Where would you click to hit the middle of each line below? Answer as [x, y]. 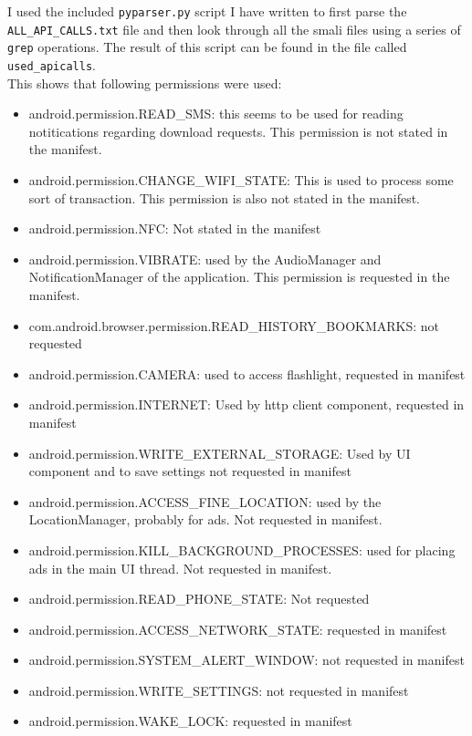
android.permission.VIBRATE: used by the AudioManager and [205, 259]
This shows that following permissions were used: [145, 83]
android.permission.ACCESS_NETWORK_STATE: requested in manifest [238, 629]
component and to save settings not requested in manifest [190, 471]
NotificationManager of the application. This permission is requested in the [239, 277]
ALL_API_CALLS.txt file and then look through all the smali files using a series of [234, 29]
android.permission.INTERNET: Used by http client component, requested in [246, 404]
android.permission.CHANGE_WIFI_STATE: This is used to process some [241, 180]
